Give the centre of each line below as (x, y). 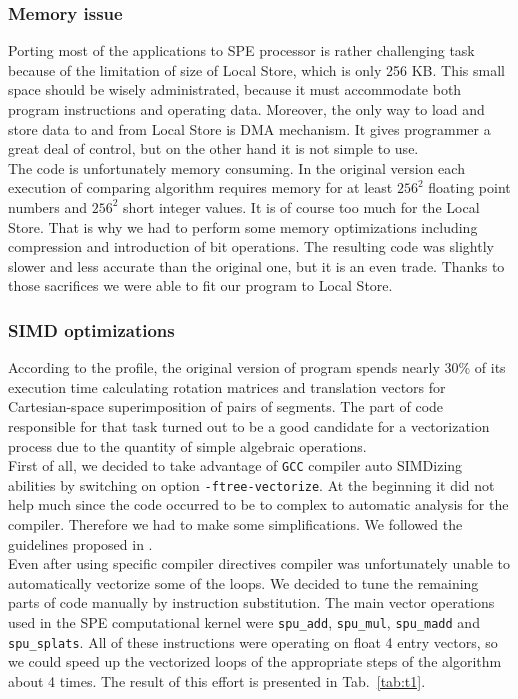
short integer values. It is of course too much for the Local (301, 206)
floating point (469, 187)
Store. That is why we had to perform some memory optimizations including (243, 226)
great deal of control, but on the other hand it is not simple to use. (213, 148)
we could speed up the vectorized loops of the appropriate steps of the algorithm (255, 661)
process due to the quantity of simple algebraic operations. (187, 445)
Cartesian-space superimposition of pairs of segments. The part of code (226, 406)
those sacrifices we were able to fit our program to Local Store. (200, 285)
